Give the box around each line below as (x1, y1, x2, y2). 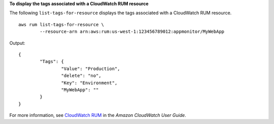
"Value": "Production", (61, 66, 120, 72)
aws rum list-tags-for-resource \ (18, 22, 104, 27)
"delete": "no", (61, 73, 101, 79)
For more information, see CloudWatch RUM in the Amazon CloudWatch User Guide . (9, 112, 186, 118)
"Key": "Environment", (61, 80, 118, 86)
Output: (9, 40, 25, 46)
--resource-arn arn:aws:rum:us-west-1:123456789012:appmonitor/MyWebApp (40, 29, 225, 35)
